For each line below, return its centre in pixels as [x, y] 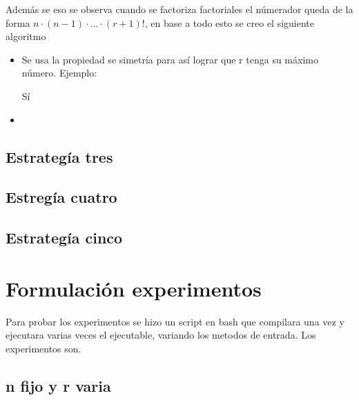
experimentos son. [43, 348]
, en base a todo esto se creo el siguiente [230, 22]
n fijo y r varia [58, 385]
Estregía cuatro [61, 197]
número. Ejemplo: [59, 73]
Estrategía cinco [64, 238]
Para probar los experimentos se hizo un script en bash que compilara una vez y [175, 321]
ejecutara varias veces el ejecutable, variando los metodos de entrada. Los [161, 335]
